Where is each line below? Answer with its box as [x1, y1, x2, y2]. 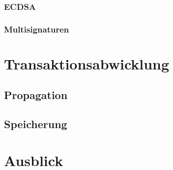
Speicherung [4, 116, 67, 132]
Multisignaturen [4, 23, 69, 35]
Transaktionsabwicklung [4, 53, 170, 73]
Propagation [4, 87, 68, 102]
